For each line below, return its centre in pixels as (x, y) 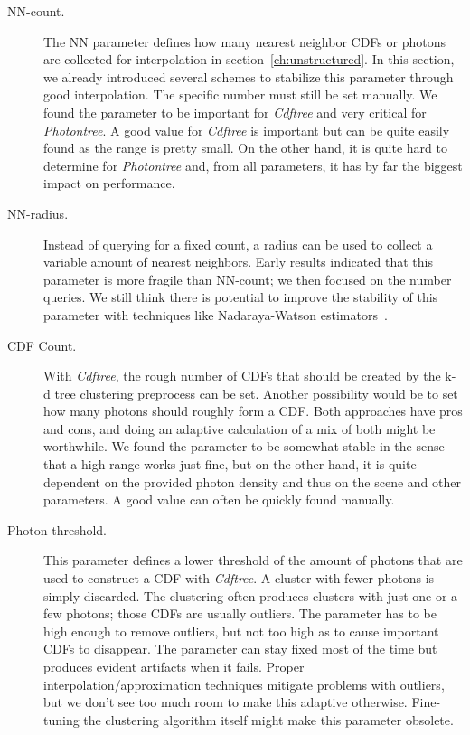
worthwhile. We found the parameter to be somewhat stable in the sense (244, 446)
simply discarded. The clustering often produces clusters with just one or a (251, 595)
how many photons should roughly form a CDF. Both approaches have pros (253, 411)
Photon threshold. (57, 529)
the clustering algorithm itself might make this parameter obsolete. (268, 719)
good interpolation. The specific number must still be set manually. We (240, 94)
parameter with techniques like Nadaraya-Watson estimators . (216, 314)
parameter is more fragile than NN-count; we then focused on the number (248, 279)
